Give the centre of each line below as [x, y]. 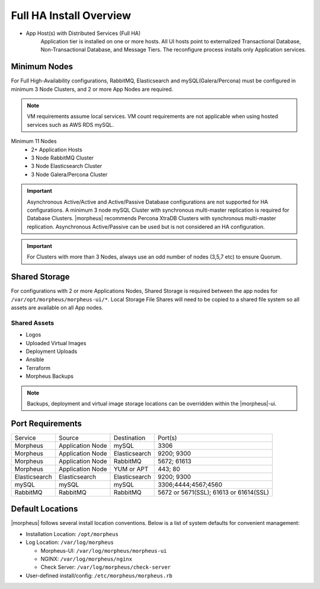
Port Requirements [47, 423]
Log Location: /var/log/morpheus [70, 542]
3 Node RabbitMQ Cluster [63, 158]
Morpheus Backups [50, 376]
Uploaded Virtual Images [56, 343]
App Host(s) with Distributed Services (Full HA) [83, 33]
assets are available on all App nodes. [57, 308]
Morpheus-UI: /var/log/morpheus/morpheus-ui [104, 550]
